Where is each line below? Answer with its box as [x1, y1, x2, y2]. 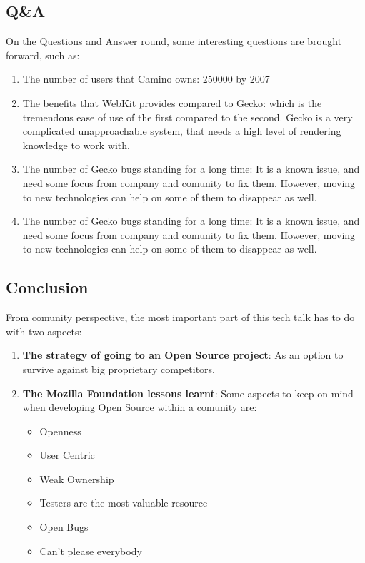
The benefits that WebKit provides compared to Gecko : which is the [22, 95, 322, 110]
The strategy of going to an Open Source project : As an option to [22, 348, 344, 362]
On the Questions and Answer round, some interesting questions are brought [6, 34, 342, 49]
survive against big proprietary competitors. [22, 361, 215, 376]
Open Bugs [39, 519, 89, 534]
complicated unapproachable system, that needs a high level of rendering [22, 123, 341, 138]
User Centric [39, 447, 95, 462]
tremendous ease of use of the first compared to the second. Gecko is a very [22, 109, 353, 124]
